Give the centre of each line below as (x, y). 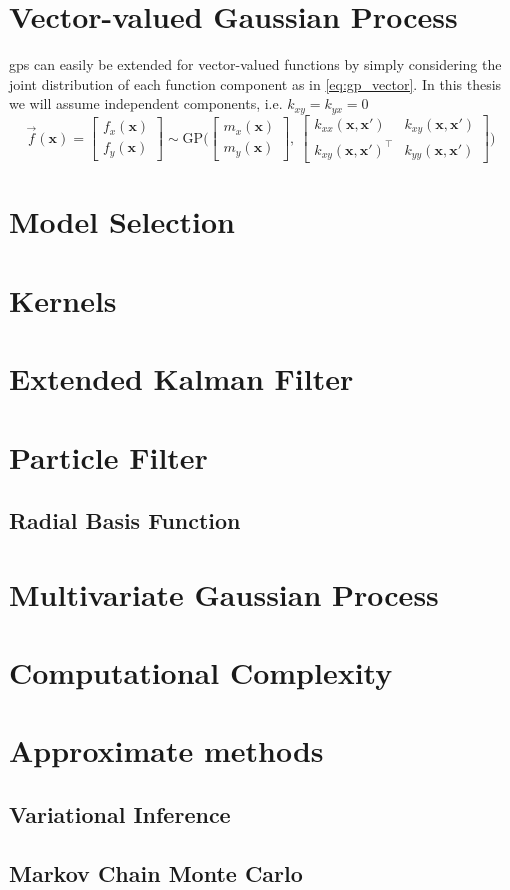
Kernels (63, 299)
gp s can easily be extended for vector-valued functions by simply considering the (255, 64)
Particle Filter (108, 456)
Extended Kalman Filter (181, 378)
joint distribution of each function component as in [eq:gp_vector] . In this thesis (255, 83)
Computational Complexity (201, 672)
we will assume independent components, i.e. (146, 103)
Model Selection (122, 221)
